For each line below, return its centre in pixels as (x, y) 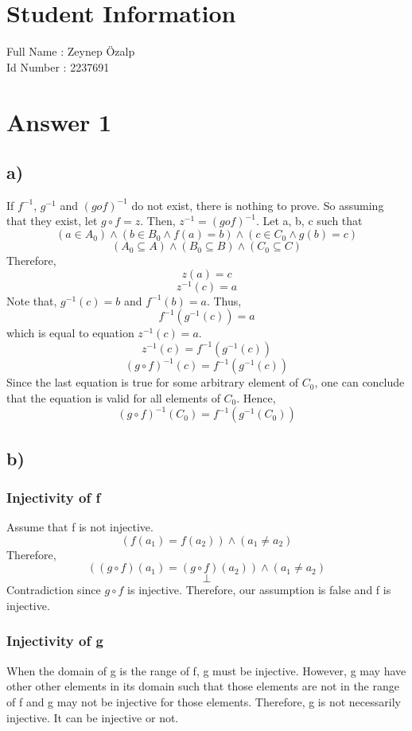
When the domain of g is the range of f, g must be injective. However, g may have (206, 670)
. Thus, (224, 300)
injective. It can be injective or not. (93, 717)
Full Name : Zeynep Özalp (71, 51)
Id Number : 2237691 (58, 66)
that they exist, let (52, 221)
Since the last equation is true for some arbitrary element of (153, 382)
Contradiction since (54, 590)
